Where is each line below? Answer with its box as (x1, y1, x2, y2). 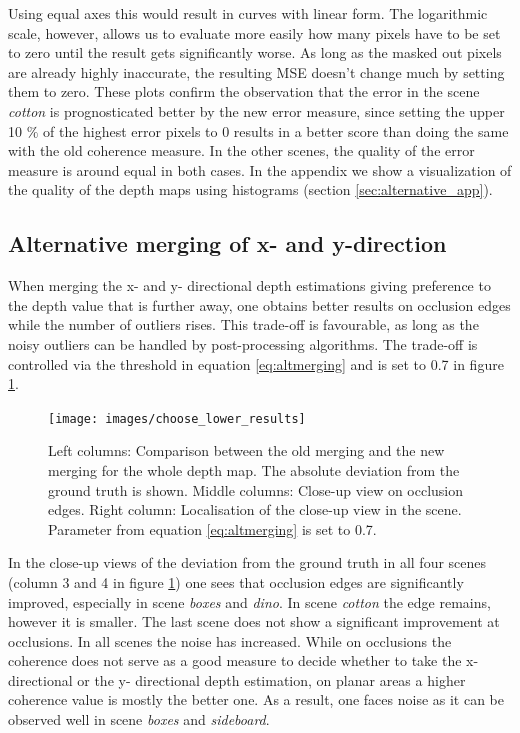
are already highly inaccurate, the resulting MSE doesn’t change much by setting (8, 61, 505, 82)
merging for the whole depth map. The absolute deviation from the (48, 459, 460, 480)
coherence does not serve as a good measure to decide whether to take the (8, 650, 462, 671)
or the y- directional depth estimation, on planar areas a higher (77, 669, 466, 690)
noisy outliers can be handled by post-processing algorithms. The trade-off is (8, 333, 478, 354)
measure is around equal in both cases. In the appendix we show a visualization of (8, 159, 512, 180)
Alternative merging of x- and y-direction (8, 228, 447, 259)
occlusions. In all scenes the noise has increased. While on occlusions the (8, 630, 452, 651)
